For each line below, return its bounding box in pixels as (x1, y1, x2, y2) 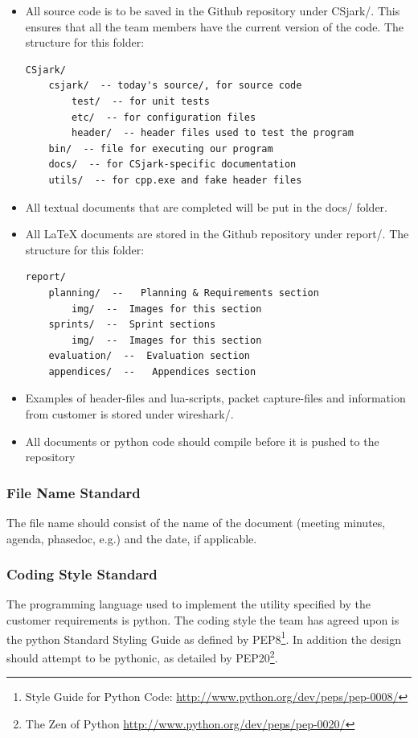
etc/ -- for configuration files (72, 111, 256, 123)
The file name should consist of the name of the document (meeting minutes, (6, 514, 386, 531)
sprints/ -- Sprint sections (48, 319, 216, 331)
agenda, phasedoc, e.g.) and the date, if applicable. (6, 530, 257, 546)
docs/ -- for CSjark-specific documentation (48, 159, 297, 171)
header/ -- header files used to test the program (72, 127, 354, 139)
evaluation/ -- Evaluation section (48, 350, 250, 362)
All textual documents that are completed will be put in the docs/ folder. (25, 198, 387, 215)
